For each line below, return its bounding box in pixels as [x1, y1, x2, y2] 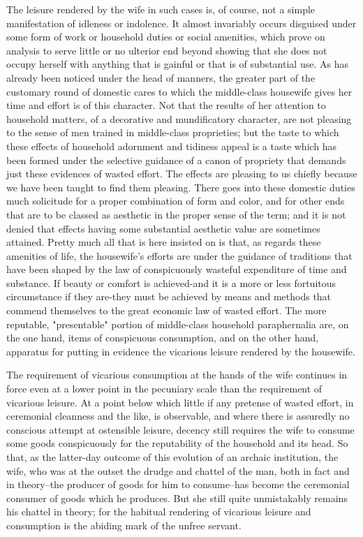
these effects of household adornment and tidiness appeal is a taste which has [6, 138, 337, 153]
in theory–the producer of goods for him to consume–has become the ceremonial [6, 477, 350, 492]
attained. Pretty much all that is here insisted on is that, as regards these [6, 235, 321, 249]
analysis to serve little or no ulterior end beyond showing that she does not [6, 43, 327, 57]
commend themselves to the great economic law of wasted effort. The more [6, 303, 327, 318]
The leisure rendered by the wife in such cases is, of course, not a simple [6, 2, 316, 16]
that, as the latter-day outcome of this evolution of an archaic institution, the [6, 450, 339, 464]
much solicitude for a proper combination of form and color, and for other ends [6, 193, 345, 208]
